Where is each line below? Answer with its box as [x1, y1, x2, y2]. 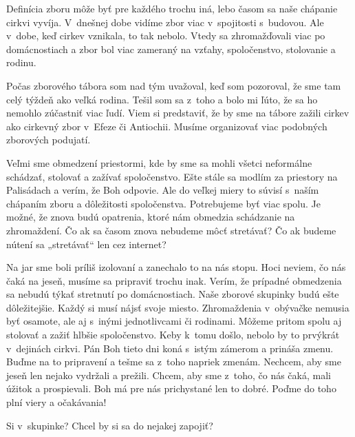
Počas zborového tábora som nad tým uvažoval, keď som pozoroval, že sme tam [6, 78, 341, 92]
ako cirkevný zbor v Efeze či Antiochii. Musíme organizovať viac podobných [6, 119, 327, 133]
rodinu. [6, 55, 36, 70]
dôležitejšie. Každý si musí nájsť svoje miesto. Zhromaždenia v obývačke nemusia [6, 300, 349, 314]
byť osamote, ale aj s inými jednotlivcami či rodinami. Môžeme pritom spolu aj [6, 314, 342, 328]
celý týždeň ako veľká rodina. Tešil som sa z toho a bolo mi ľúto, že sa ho [6, 92, 318, 106]
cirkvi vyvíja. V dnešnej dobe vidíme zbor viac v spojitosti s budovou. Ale [6, 14, 324, 29]
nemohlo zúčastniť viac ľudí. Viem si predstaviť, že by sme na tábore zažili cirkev [6, 105, 349, 120]
